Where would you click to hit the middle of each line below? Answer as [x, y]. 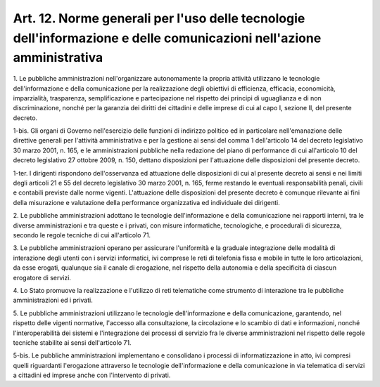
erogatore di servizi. [42, 277]
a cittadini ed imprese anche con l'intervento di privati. [92, 375]
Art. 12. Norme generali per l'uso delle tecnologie [159, 18]
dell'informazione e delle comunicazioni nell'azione [167, 38]
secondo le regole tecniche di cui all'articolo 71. [82, 235]
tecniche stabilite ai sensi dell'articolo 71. [72, 342]
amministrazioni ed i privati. [53, 300]
